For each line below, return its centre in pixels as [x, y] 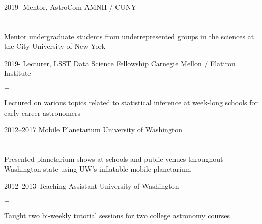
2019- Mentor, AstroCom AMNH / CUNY [70, 7]
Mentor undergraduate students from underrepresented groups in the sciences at [129, 36]
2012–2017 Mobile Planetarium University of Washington [93, 130]
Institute [18, 73]
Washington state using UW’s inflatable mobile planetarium [98, 169]
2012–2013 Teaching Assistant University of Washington [92, 186]
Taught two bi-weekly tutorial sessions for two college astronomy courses [117, 215]
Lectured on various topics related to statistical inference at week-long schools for [131, 102]
